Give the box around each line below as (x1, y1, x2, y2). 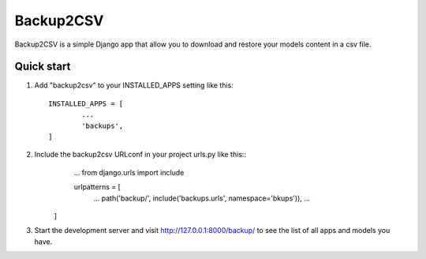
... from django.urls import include (73, 167, 185, 177)
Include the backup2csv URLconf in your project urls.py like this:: (34, 150, 247, 160)
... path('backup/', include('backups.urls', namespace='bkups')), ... (93, 193, 311, 203)
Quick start (14, 60, 71, 73)
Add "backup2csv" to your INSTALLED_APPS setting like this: (34, 81, 234, 90)
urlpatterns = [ (73, 182, 121, 192)
